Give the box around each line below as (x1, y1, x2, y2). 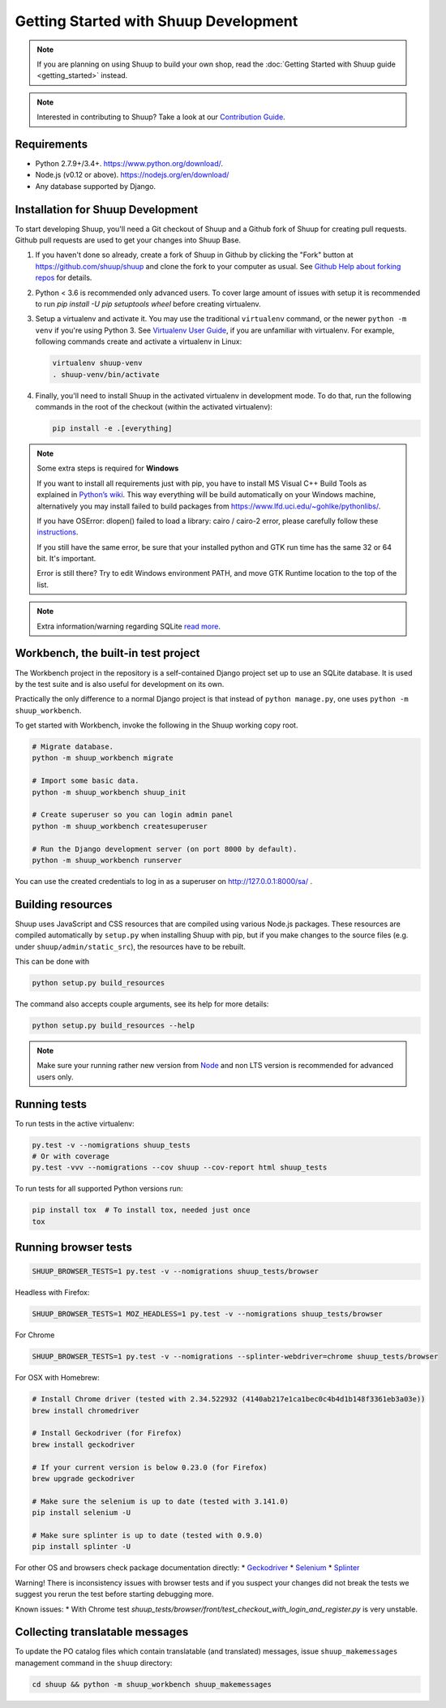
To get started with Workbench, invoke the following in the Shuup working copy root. (15, 720, 298, 730)
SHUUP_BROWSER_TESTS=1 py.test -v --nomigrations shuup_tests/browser (32, 1267, 319, 1277)
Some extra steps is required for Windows (36, 463, 179, 474)
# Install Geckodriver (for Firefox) (32, 1428, 182, 1438)
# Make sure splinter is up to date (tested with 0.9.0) (32, 1530, 264, 1540)
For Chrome (15, 1330, 55, 1340)
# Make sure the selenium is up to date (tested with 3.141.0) (32, 1496, 289, 1506)
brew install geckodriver (32, 1440, 135, 1449)
